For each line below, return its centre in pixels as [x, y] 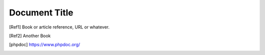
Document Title [41, 13]
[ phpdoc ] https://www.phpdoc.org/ [45, 45]
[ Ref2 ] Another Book [30, 36]
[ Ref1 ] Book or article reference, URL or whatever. [59, 27]
